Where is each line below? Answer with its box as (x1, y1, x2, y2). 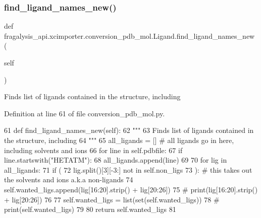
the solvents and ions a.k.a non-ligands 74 (4, 174, 133, 185)
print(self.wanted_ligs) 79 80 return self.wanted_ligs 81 (4, 204, 176, 214)
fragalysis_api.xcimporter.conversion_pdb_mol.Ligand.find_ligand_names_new (4, 30, 255, 41)
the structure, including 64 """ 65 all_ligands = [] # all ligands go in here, (4, 134, 234, 145)
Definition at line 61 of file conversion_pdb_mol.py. (4, 108, 165, 118)
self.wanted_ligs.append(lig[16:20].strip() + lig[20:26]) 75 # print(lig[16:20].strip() (4, 184, 258, 194)
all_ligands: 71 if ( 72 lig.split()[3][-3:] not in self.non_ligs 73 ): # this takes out (4, 164, 252, 175)
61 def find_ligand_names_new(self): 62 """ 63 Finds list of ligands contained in (4, 125, 254, 135)
